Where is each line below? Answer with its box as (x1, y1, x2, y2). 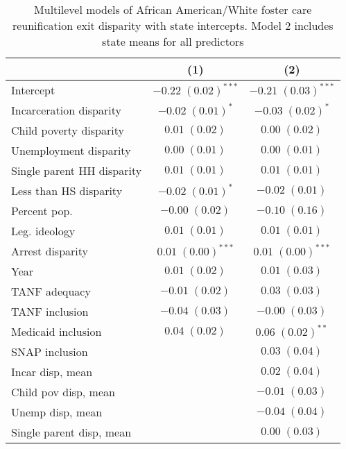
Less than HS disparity (11, 183, 123, 198)
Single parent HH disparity (11, 162, 142, 178)
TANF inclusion (11, 303, 89, 319)
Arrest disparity (11, 243, 88, 259)
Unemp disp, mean (11, 404, 103, 420)
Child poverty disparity (11, 122, 124, 138)
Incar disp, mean (11, 364, 93, 380)
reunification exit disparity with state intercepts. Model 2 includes (12, 17, 334, 33)
